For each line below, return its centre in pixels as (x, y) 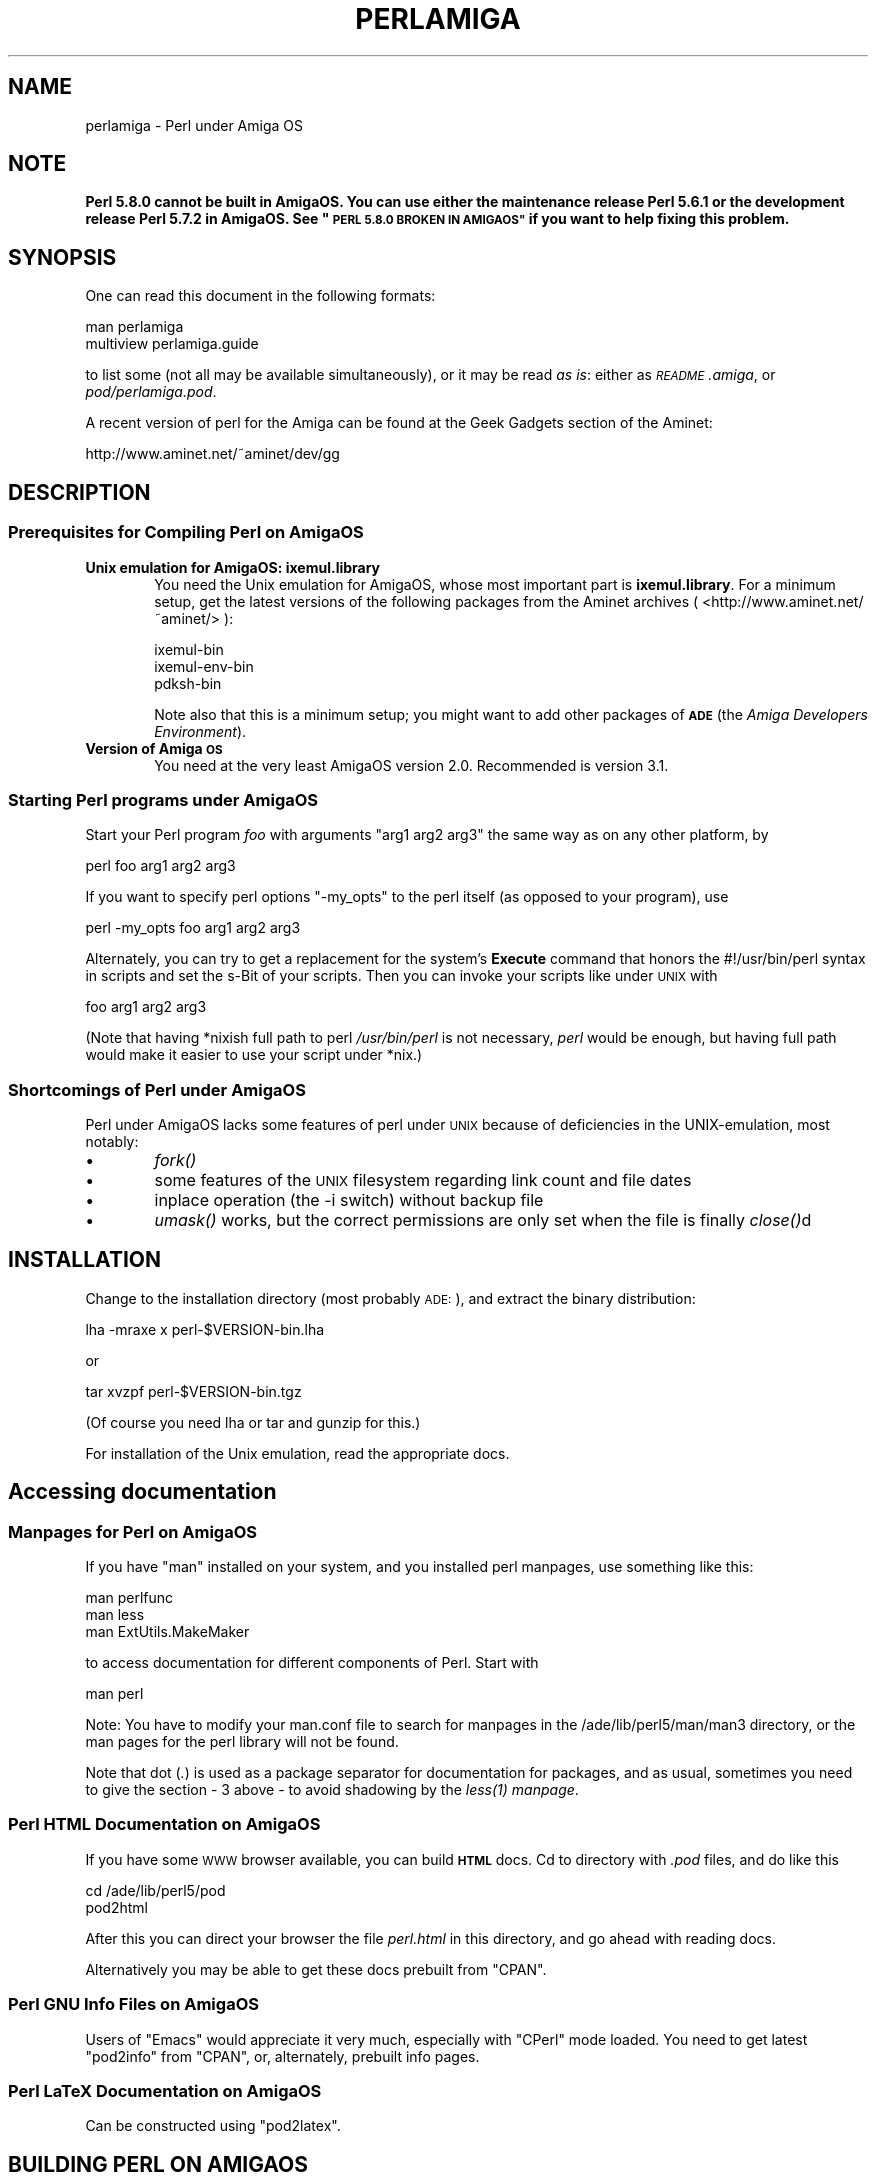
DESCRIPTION (79, 492)
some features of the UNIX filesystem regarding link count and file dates (423, 1180)
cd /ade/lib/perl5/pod (155, 1890)
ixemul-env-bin (204, 666)
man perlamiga (134, 327)
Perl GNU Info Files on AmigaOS (133, 2004)
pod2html (116, 1907)
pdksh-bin (188, 683)
